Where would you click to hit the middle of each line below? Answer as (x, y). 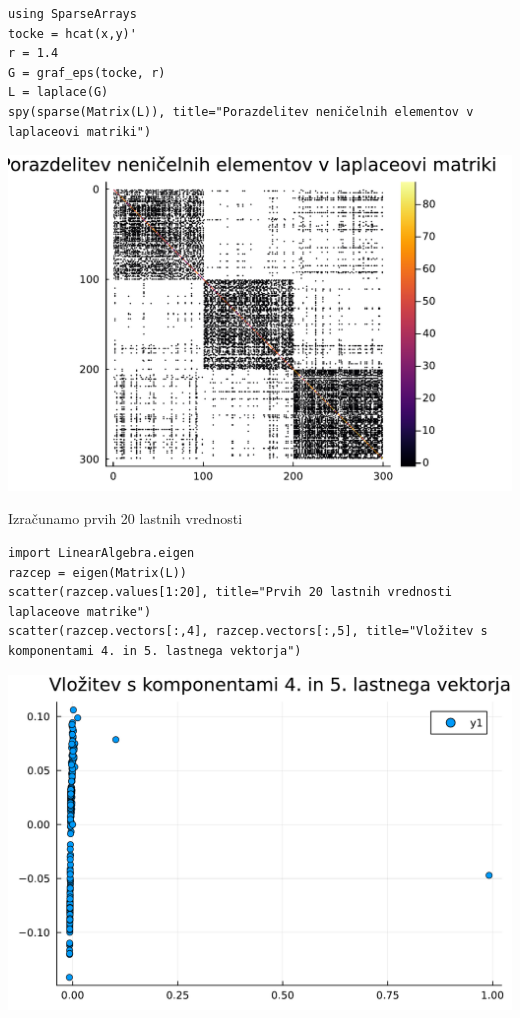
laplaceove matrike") (80, 611)
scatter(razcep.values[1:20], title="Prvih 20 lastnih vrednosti (230, 592)
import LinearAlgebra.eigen (101, 553)
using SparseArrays (72, 14)
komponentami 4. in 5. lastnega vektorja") (155, 650)
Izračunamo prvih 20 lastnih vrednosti (125, 518)
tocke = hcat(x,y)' (72, 33)
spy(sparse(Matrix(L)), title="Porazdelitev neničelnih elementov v (241, 111)
